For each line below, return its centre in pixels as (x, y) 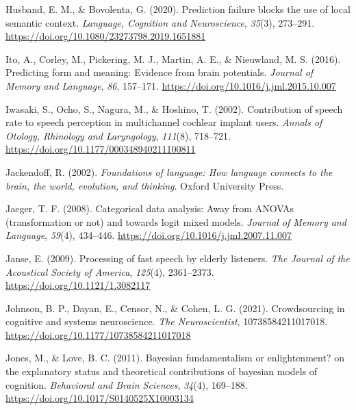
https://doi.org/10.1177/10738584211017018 (98, 334)
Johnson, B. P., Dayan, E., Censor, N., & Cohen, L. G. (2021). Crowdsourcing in (175, 308)
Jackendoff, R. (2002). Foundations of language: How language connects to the (169, 171)
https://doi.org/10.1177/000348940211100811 (101, 149)
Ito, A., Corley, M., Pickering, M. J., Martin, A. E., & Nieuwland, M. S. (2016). (173, 59)
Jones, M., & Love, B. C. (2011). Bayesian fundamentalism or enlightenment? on (175, 358)
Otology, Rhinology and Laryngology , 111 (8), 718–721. (118, 135)
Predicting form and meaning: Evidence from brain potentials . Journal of (160, 72)
